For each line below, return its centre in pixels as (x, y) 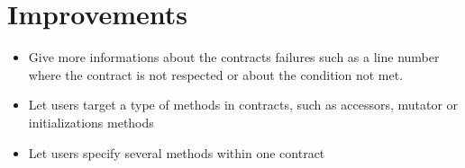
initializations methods (91, 122)
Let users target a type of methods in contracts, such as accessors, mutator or (243, 105)
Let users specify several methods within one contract (177, 152)
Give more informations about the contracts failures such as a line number (234, 57)
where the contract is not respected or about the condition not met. (216, 74)
